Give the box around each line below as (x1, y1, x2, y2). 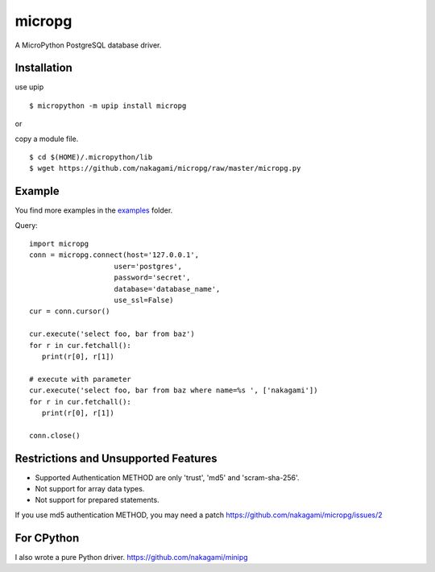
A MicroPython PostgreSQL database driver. (14, 40, 162, 50)
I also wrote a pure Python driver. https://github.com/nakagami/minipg (14, 552, 249, 562)
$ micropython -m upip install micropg (29, 101, 187, 110)
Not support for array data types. (35, 484, 145, 494)
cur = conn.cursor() (29, 307, 110, 316)
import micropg (29, 239, 89, 249)
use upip (14, 82, 44, 92)
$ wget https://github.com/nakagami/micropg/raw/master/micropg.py (29, 164, 301, 173)
